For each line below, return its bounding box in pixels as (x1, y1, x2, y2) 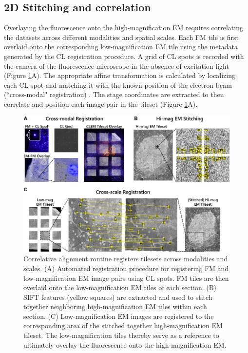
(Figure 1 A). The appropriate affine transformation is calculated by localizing (4, 70, 236, 80)
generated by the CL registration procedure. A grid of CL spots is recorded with (4, 51, 244, 61)
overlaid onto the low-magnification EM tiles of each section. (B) (23, 282, 217, 293)
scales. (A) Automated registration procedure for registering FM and (23, 263, 229, 273)
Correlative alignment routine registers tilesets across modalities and (23, 254, 228, 264)
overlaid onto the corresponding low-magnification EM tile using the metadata (4, 41, 238, 52)
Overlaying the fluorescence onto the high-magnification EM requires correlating (4, 22, 243, 33)
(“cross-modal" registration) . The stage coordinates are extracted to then (4, 89, 224, 99)
